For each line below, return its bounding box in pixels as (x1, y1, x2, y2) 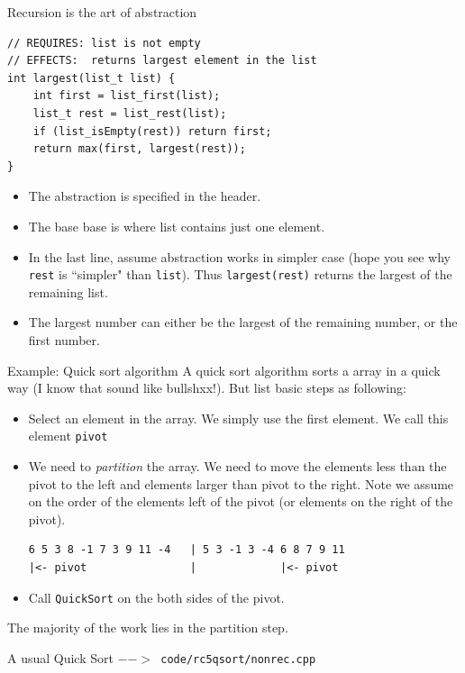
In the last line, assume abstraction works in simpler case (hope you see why (28, 247, 451, 266)
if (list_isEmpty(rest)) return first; (32, 124, 272, 138)
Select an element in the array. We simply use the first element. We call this (28, 408, 449, 427)
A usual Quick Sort (7, 648, 114, 667)
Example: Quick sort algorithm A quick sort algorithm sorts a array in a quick (7, 360, 441, 379)
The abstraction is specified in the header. (28, 186, 261, 205)
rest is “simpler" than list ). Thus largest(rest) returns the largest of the (28, 265, 452, 284)
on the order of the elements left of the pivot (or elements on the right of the (28, 492, 453, 511)
